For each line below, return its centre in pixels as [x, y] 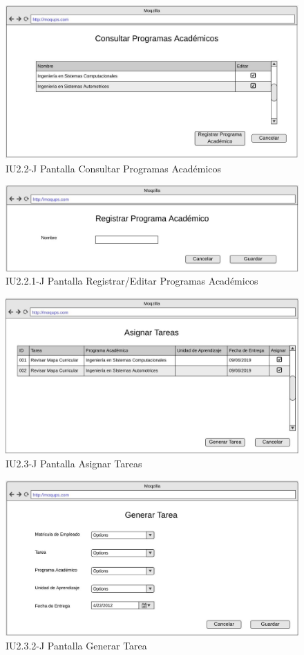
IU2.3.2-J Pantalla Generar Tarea [76, 645]
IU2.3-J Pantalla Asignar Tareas [74, 464]
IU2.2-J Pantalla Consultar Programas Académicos [114, 168]
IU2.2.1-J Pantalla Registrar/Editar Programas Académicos [132, 281]
